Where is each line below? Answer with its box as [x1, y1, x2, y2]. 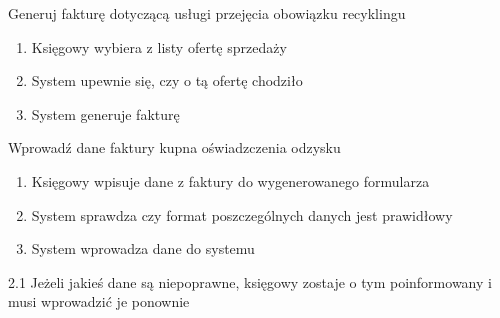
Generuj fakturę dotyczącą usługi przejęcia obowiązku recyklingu [8, 3, 406, 23]
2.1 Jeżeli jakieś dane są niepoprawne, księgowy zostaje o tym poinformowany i [8, 271, 492, 292]
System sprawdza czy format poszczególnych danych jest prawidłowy [31, 204, 453, 225]
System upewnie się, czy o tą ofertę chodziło [31, 70, 303, 91]
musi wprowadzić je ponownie [8, 291, 190, 312]
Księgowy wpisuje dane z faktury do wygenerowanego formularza [31, 170, 430, 191]
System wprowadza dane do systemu [31, 238, 255, 259]
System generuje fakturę [31, 103, 180, 124]
